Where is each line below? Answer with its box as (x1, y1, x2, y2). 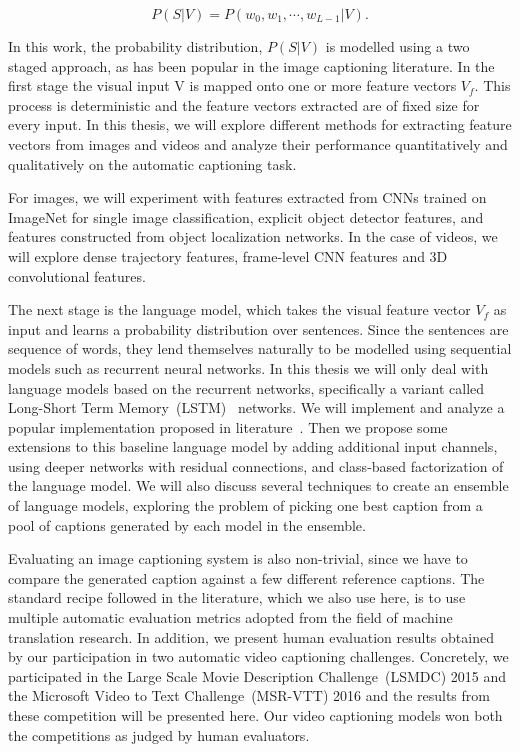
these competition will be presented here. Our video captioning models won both (8, 705, 503, 725)
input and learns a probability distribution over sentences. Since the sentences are (8, 318, 509, 339)
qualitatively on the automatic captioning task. (8, 153, 297, 174)
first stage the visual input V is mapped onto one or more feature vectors (8, 75, 457, 96)
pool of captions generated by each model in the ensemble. (8, 514, 366, 535)
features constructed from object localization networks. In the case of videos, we (8, 226, 498, 247)
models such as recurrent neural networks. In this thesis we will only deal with (8, 357, 489, 378)
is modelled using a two (325, 36, 470, 56)
